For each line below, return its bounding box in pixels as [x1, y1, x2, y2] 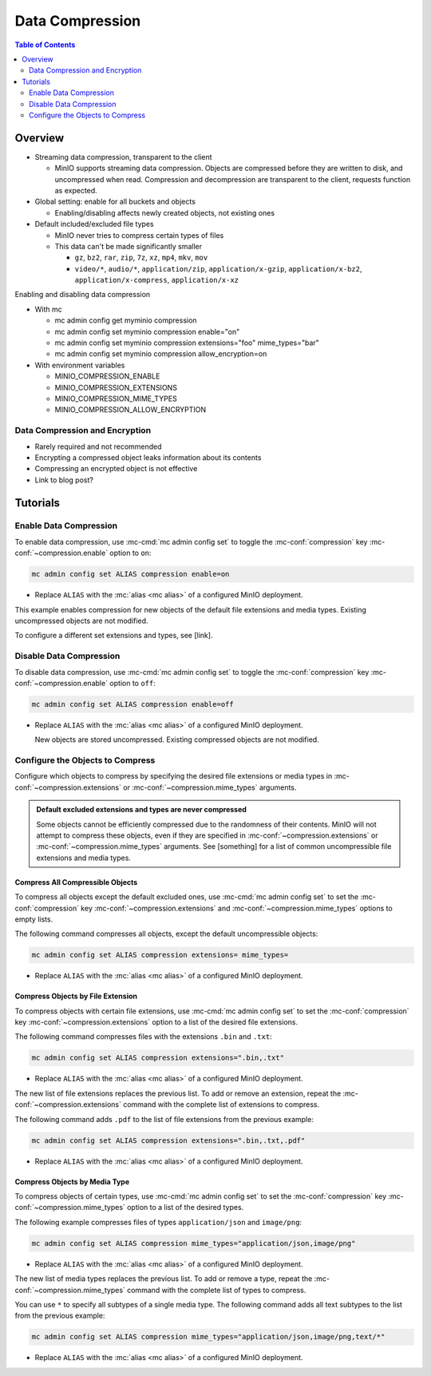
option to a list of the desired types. [126, 1203, 244, 1212]
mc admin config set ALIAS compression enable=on [31, 569, 230, 579]
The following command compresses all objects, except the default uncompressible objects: [14, 929, 318, 938]
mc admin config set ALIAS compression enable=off [31, 700, 235, 708]
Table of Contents [14, 40, 76, 50]
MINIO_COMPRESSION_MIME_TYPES [54, 394, 177, 403]
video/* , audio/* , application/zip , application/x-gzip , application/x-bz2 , [74, 264, 362, 273]
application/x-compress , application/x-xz [74, 276, 239, 285]
